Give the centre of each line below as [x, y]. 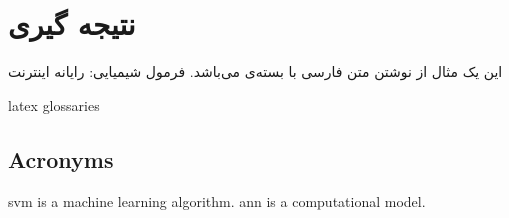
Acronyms [61, 158]
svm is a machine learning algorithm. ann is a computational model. [217, 200]
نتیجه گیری [72, 23]
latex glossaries [54, 104]
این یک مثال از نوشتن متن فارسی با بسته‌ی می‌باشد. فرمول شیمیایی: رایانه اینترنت [255, 71]
